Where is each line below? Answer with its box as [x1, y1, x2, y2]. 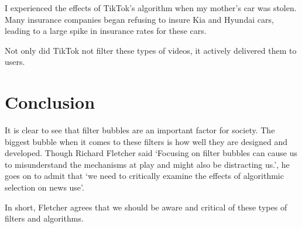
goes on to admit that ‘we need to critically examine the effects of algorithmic [5, 170, 284, 182]
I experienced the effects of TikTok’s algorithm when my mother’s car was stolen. [5, 2, 297, 13]
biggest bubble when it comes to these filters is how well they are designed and [5, 135, 288, 147]
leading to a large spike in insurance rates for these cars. [5, 25, 207, 37]
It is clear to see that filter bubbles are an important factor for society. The [5, 124, 275, 136]
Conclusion [5, 90, 95, 114]
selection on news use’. [5, 181, 84, 194]
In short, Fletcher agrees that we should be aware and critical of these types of [5, 201, 287, 213]
